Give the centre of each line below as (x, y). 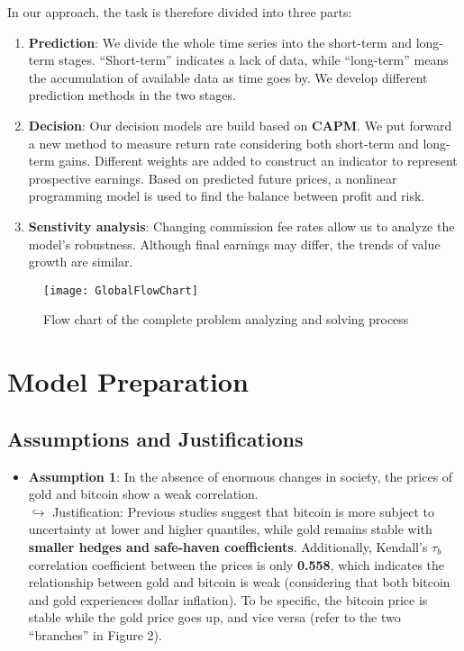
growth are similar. (81, 262)
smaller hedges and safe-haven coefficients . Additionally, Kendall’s (228, 546)
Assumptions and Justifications (155, 438)
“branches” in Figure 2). (95, 634)
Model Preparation (128, 381)
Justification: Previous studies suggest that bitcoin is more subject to (243, 511)
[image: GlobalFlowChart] (121, 290)
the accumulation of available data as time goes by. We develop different (228, 77)
